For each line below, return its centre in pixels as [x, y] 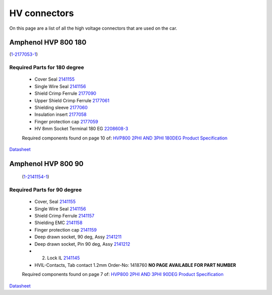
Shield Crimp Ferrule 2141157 [64, 216]
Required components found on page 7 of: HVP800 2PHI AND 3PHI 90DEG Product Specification [123, 274]
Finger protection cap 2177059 [66, 121]
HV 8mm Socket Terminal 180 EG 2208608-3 [81, 129]
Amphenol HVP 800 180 [48, 43]
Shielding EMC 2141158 [58, 223]
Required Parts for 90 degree [46, 190]
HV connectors [42, 13]
